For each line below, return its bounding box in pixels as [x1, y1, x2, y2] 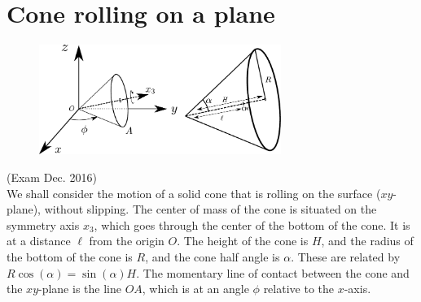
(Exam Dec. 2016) [7, 168, 97, 185]
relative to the [263, 280, 334, 297]
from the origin [89, 232, 164, 249]
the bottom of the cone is [7, 248, 133, 265]
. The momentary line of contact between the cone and [136, 264, 410, 281]
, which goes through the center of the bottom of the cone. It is [94, 216, 410, 233]
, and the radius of [321, 232, 414, 249]
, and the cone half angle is [145, 248, 280, 265]
